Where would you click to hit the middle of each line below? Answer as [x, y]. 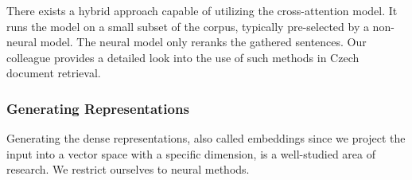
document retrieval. [54, 73]
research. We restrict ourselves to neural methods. [128, 169]
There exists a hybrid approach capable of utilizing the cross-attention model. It [202, 10]
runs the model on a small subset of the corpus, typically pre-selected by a [188, 26]
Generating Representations [98, 108]
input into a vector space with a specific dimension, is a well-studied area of [191, 153]
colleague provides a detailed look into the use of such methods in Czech [183, 57]
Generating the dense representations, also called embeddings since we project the [206, 138]
